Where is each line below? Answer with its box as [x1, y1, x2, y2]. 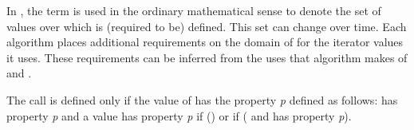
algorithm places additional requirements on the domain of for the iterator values [6, 33, 404, 50]
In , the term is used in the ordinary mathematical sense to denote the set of [6, 2, 381, 18]
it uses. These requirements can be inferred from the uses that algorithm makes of [6, 49, 408, 65]
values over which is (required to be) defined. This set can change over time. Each [6, 18, 407, 34]
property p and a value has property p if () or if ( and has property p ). [6, 107, 352, 124]
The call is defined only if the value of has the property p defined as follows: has [6, 91, 398, 108]
